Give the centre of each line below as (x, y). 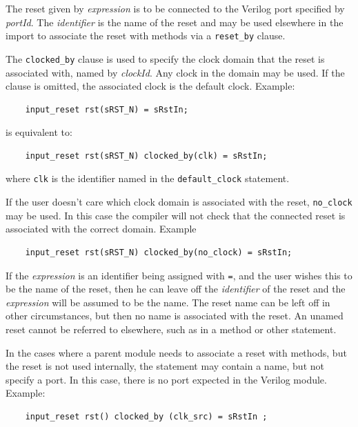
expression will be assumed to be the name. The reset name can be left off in (168, 302)
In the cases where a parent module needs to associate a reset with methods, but (176, 352)
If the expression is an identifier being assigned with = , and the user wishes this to (179, 275)
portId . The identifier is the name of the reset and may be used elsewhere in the (175, 22)
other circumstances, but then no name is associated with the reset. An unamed (175, 316)
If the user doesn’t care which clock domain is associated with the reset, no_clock (179, 202)
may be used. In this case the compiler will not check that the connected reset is (176, 215)
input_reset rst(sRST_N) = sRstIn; (107, 109)
